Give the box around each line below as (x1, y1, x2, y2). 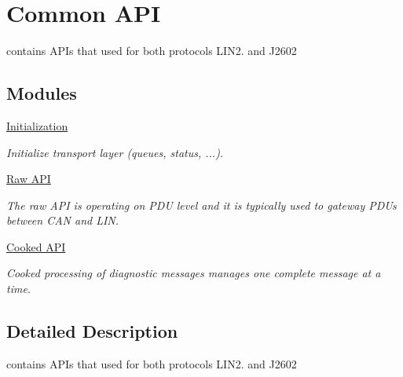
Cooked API (6, 238, 66, 254)
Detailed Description (6, 319, 178, 343)
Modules (6, 81, 77, 105)
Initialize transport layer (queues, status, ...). (6, 144, 224, 160)
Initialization (6, 117, 68, 134)
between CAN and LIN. (6, 212, 119, 229)
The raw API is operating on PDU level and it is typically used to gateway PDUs (6, 196, 397, 213)
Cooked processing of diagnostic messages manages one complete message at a (6, 265, 381, 281)
